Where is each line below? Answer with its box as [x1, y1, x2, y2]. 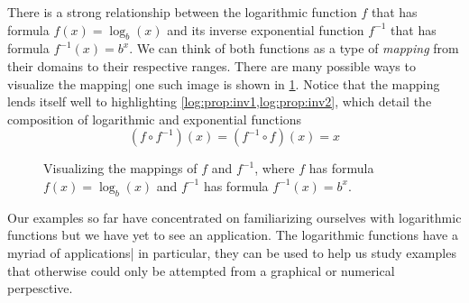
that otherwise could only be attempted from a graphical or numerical [7, 261, 395, 280]
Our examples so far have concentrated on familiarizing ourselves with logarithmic [7, 207, 462, 226]
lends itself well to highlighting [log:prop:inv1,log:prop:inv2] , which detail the [7, 92, 432, 111]
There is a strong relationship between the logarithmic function [7, 3, 357, 21]
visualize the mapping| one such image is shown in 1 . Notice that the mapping [7, 74, 440, 93]
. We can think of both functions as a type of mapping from [129, 39, 459, 58]
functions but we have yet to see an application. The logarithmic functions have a [7, 225, 458, 244]
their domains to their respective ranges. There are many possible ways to [7, 56, 416, 75]
